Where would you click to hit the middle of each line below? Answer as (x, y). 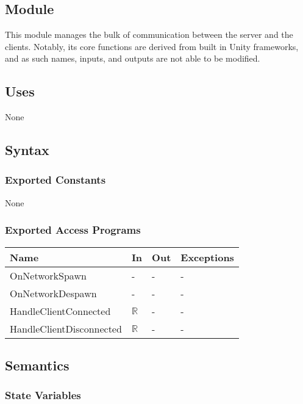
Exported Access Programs (73, 230)
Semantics (37, 365)
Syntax (27, 150)
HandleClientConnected (60, 311)
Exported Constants (55, 180)
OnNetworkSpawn (48, 275)
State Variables (43, 395)
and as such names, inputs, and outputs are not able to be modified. (133, 58)
